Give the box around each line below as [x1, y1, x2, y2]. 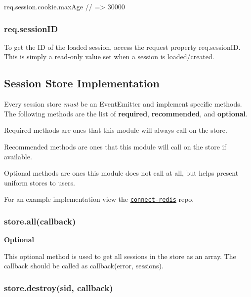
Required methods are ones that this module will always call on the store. [4, 125, 227, 135]
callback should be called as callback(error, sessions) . [4, 260, 164, 271]
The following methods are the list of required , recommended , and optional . [4, 108, 248, 118]
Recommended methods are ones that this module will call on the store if [4, 141, 226, 151]
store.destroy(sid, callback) [4, 281, 113, 294]
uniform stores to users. [4, 177, 75, 187]
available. [4, 151, 32, 161]
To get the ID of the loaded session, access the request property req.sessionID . [4, 41, 241, 52]
